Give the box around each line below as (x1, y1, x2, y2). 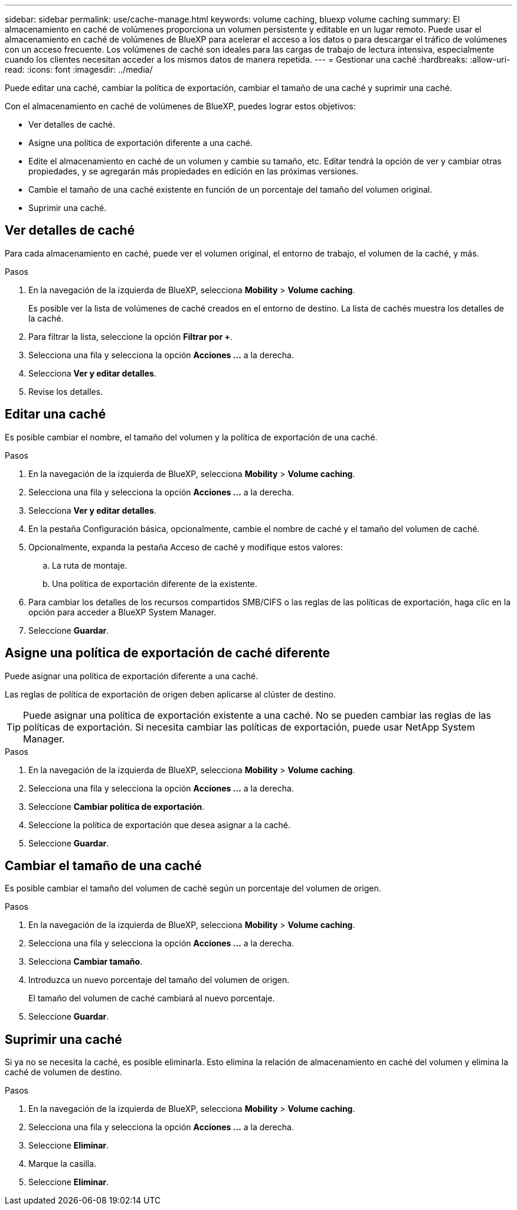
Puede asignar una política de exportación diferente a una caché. (5, 670, 258, 681)
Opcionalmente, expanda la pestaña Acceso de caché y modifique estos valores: (28, 541, 343, 552)
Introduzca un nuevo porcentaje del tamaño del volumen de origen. (28, 975, 290, 985)
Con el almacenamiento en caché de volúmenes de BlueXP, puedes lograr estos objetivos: (5, 101, 356, 111)
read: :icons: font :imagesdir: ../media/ (5, 64, 153, 74)
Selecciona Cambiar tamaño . (28, 956, 143, 967)
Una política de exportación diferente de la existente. (52, 578, 257, 589)
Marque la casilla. (28, 1159, 97, 1169)
